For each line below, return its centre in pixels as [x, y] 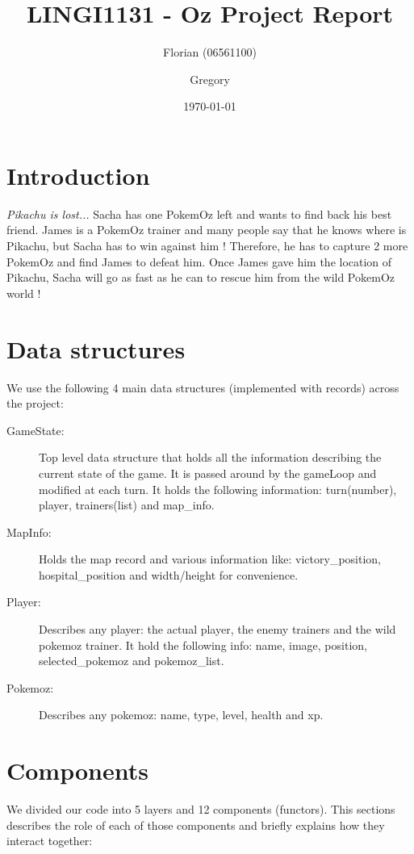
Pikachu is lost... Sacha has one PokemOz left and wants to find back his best [199, 213]
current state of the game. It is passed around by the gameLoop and [208, 473]
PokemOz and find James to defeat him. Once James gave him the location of [199, 261]
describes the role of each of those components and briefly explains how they [196, 825]
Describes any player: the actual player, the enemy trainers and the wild [217, 629]
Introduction [78, 175]
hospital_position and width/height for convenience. [169, 574]
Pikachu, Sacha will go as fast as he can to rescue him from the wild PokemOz [201, 277]
